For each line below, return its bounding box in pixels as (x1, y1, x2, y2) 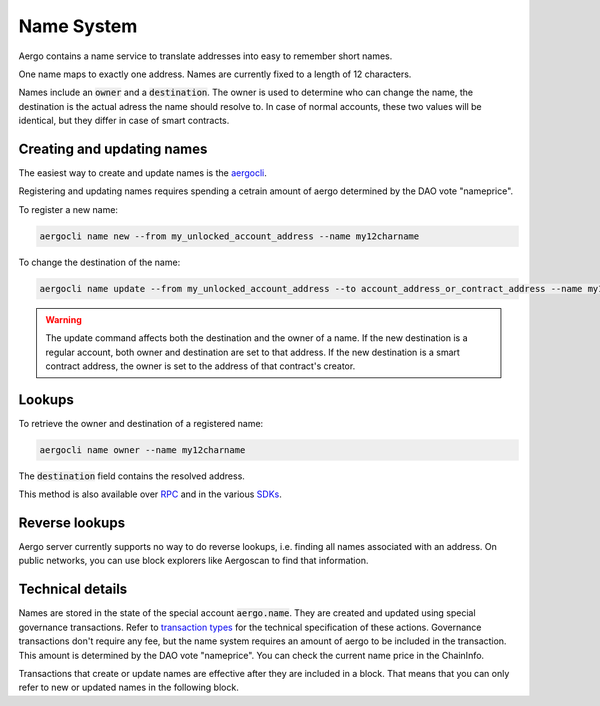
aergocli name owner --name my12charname (39, 444, 246, 455)
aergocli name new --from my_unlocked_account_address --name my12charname (39, 230, 420, 242)
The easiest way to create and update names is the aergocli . (18, 167, 267, 179)
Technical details (18, 581, 128, 598)
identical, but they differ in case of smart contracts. (18, 115, 230, 127)
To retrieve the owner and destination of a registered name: (18, 417, 264, 429)
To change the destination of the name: (18, 256, 181, 268)
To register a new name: (18, 203, 119, 215)
